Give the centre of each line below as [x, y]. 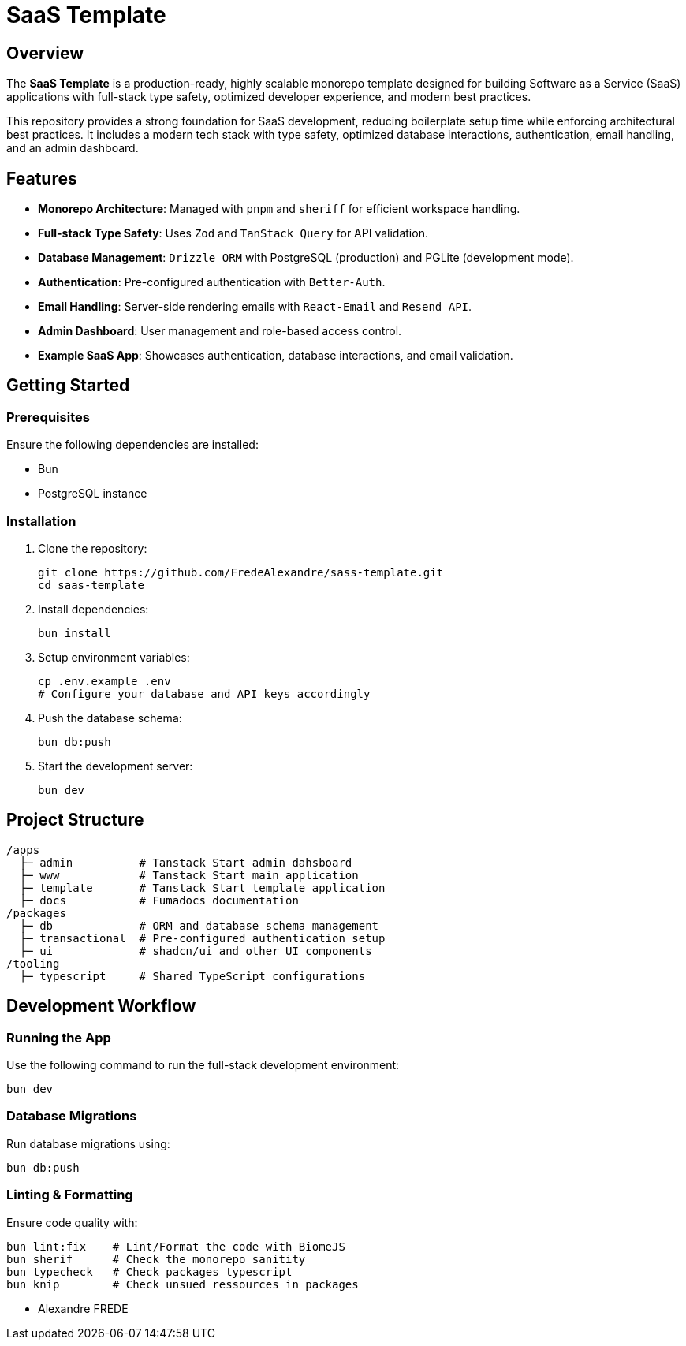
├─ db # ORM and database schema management [199, 925]
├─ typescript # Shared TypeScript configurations [192, 976]
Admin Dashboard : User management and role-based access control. [220, 331]
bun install [75, 633]
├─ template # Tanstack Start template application [202, 887]
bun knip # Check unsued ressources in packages [183, 1284]
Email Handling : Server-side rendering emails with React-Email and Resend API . [255, 307]
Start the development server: [116, 766]
